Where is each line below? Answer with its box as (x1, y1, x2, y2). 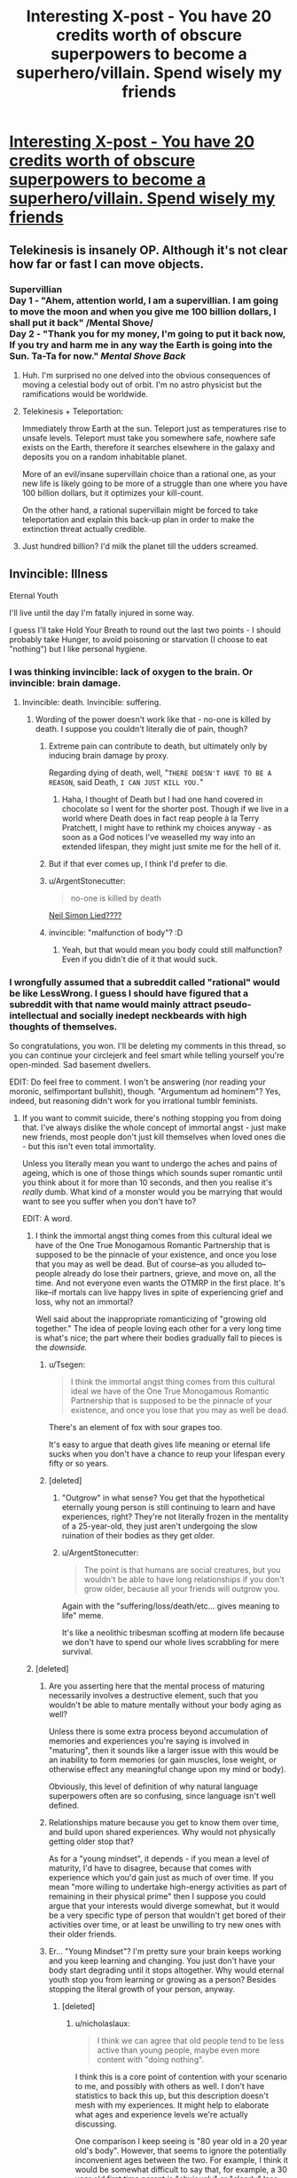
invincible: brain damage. (9, 677, 121, 689)
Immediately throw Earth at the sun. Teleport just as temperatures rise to (21, 423, 286, 433)
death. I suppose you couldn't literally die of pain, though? (35, 723, 248, 734)
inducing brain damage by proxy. (48, 750, 169, 760)
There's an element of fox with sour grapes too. (48, 1422, 223, 1433)
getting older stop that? (48, 1836, 135, 1847)
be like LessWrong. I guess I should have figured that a (9, 987, 249, 999)
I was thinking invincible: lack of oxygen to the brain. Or (9, 665, 254, 678)
